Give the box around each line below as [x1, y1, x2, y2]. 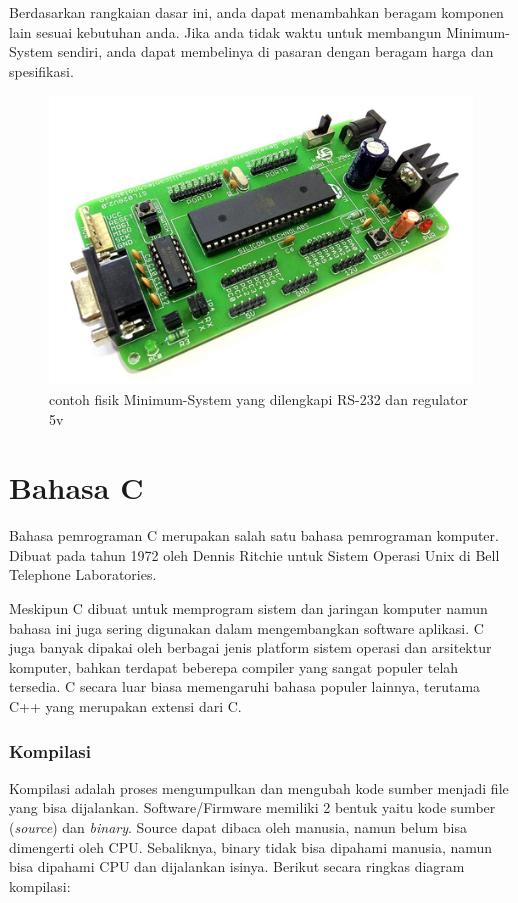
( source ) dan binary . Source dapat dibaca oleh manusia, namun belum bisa [9, 817, 467, 838]
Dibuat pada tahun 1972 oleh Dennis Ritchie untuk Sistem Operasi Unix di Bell [9, 544, 500, 565]
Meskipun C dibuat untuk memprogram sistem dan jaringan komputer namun [9, 598, 488, 619]
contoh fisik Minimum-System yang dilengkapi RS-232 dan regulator [49, 388, 468, 409]
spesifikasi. [9, 60, 74, 81]
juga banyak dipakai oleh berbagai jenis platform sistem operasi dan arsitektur [9, 637, 492, 658]
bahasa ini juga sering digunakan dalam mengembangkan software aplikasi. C [9, 617, 484, 638]
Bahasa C [9, 467, 144, 508]
